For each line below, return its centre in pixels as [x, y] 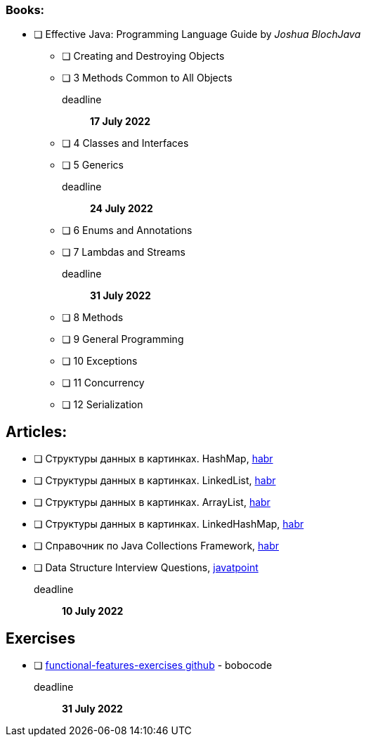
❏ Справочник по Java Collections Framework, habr [157, 546]
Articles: [37, 431]
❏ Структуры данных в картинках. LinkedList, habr [155, 481]
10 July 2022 [93, 611]
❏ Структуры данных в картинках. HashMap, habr [153, 459]
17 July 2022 [120, 122]
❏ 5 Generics [93, 165]
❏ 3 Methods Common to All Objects [147, 78]
